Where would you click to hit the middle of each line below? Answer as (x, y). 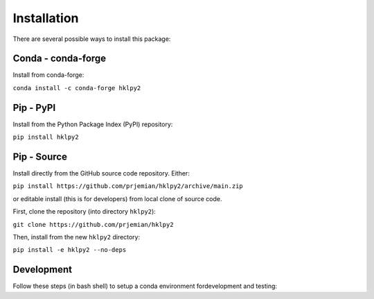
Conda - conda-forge (60, 59)
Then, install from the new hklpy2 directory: (77, 237)
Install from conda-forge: (48, 75)
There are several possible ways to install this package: (92, 39)
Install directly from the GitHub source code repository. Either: (101, 173)
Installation (46, 18)
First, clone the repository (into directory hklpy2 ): (84, 212)
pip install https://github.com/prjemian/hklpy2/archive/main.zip (128, 186)
